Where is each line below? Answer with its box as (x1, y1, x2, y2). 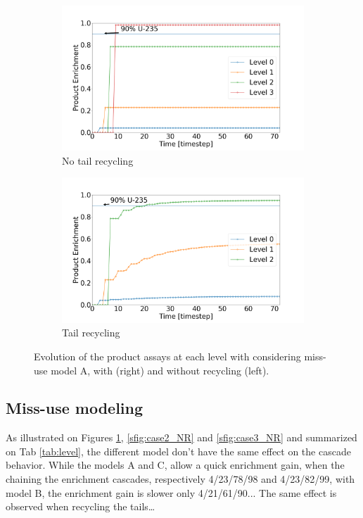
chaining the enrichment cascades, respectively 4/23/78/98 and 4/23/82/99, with (6, 472, 355, 486)
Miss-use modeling (6, 397, 144, 419)
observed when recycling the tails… (6, 499, 155, 514)
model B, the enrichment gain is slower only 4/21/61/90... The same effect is (6, 485, 337, 500)
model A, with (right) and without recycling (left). (51, 362, 269, 377)
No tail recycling (62, 153, 134, 168)
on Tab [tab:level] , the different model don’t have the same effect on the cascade (6, 443, 351, 458)
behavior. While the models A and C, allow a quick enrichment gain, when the (6, 457, 345, 472)
